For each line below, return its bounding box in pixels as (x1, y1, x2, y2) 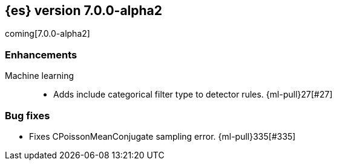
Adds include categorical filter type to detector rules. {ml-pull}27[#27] (53, 89, 333, 100)
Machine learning (5, 70, 74, 81)
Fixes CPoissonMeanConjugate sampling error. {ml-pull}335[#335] (29, 131, 296, 142)
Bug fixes (5, 109, 50, 122)
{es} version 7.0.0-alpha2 (5, 3, 162, 18)
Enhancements (5, 48, 77, 61)
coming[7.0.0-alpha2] (5, 28, 90, 39)
